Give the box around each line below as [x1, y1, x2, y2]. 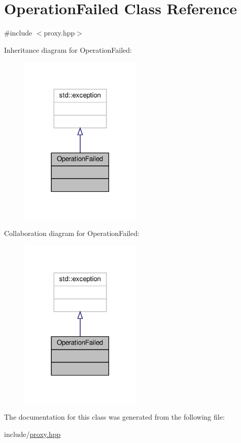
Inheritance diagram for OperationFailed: [4, 44, 132, 55]
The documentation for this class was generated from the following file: [4, 412, 225, 422]
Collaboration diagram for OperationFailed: [4, 228, 140, 238]
